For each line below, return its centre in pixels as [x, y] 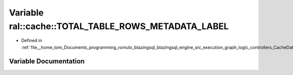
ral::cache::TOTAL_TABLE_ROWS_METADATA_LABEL [119, 26]
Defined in [32, 41]
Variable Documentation [47, 61]
